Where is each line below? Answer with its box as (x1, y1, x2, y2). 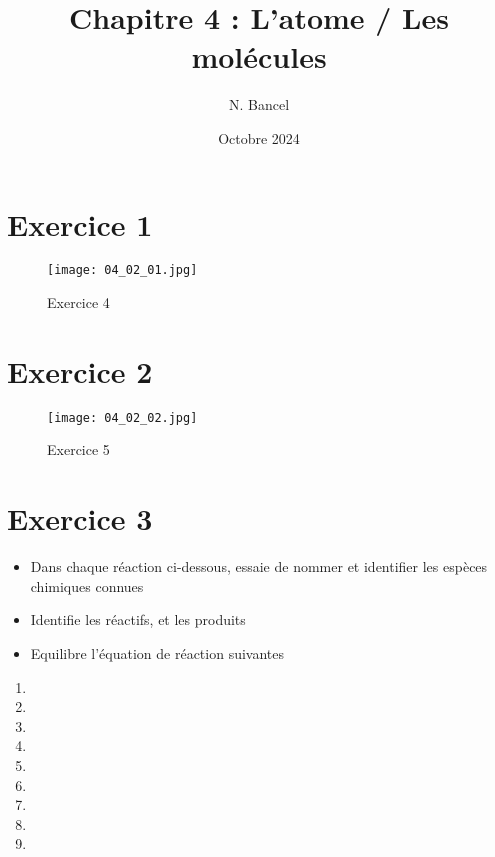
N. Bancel (228, 94, 290, 115)
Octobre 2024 (218, 127, 300, 148)
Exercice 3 (7, 498, 153, 539)
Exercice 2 (7, 350, 153, 391)
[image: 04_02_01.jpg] (47, 263, 198, 278)
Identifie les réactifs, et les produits (30, 609, 246, 630)
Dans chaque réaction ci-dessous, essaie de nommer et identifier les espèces (30, 556, 488, 577)
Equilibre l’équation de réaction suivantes (30, 642, 285, 663)
